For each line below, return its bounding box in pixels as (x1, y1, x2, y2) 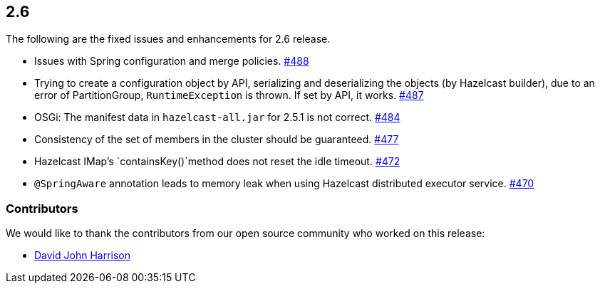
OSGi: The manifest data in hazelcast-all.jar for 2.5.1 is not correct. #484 (34, 111, 400, 124)
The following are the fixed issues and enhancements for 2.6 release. (6, 33, 331, 46)
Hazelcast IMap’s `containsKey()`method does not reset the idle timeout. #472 (34, 155, 400, 168)
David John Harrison (34, 249, 131, 262)
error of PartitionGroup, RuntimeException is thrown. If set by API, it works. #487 (34, 89, 424, 102)
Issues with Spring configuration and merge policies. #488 (34, 55, 309, 68)
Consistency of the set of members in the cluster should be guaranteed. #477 (34, 133, 399, 146)
